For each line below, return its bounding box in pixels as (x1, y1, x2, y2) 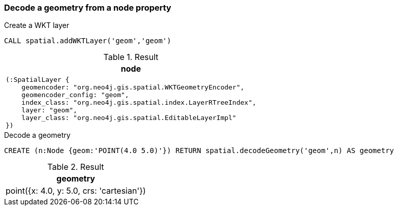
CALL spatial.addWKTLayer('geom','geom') (4, 37, 171, 45)
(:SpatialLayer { (6, 76, 70, 84)
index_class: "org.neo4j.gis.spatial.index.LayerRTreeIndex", (21, 99, 257, 107)
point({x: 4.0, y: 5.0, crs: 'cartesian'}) (6, 186, 146, 196)
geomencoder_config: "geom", (21, 91, 129, 99)
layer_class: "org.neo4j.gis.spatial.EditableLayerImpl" (21, 114, 236, 122)
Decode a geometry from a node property (4, 3, 171, 13)
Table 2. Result (47, 162, 104, 172)
